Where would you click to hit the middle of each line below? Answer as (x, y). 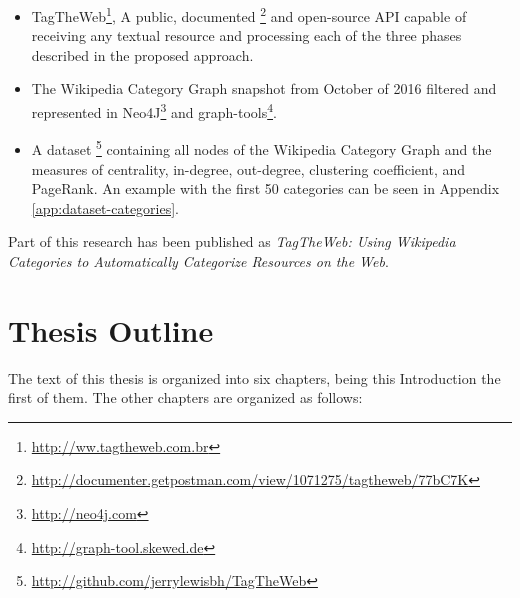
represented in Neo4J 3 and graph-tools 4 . (154, 110)
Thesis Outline (111, 329)
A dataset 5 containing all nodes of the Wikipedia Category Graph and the (261, 147)
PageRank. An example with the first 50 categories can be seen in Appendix (265, 188)
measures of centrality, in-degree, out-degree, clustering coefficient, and (248, 168)
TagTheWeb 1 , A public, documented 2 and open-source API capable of (249, 14)
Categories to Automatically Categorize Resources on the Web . (198, 260)
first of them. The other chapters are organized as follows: (185, 397)
